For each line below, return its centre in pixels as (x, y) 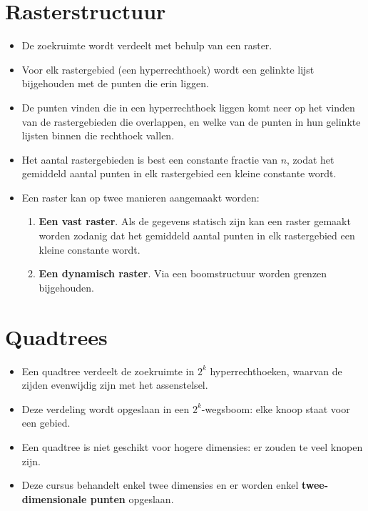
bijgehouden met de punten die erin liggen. (115, 83)
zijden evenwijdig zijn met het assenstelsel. (115, 385)
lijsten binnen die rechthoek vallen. (98, 135)
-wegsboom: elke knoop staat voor (276, 408)
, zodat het (311, 159)
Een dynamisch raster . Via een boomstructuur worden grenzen (183, 273)
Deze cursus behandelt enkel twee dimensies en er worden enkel (160, 485)
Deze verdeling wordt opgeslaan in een (106, 408)
